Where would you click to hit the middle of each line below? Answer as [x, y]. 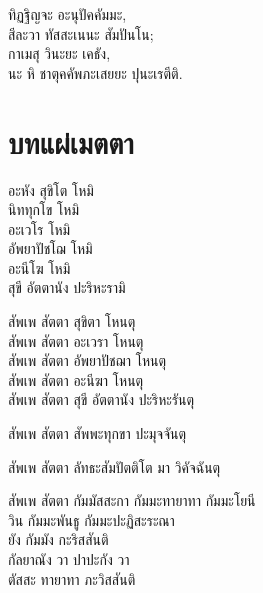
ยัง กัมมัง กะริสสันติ [58, 539]
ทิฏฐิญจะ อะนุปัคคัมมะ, [67, 14]
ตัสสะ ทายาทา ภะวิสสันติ [72, 578]
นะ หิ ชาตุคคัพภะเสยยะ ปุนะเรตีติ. [95, 72]
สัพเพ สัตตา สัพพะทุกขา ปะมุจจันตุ [97, 433]
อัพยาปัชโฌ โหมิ [50, 248]
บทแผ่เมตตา [71, 141]
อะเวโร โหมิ [39, 228]
